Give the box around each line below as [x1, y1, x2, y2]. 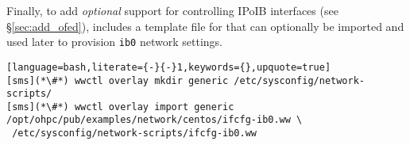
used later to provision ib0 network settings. [6, 33, 222, 50]
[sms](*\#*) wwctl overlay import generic [6, 101, 234, 113]
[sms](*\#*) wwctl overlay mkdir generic [6, 74, 229, 86]
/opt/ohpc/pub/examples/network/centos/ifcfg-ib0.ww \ [6, 114, 303, 126]
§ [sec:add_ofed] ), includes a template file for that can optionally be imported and [6, 17, 404, 34]
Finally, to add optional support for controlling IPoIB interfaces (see [6, 2, 338, 18]
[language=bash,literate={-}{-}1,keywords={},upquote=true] [6, 61, 331, 73]
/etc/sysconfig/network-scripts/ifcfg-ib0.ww [12, 128, 257, 139]
